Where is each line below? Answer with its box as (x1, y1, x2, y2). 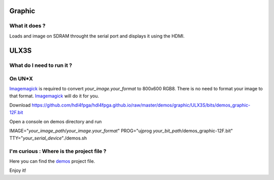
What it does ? (9, 22, 46, 29)
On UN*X (9, 75, 33, 82)
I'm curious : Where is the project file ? (9, 148, 107, 155)
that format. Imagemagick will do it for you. (9, 93, 99, 99)
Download (9, 102, 31, 109)
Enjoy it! (9, 167, 26, 173)
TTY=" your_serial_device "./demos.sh (9, 135, 87, 141)
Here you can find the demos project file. (9, 158, 95, 164)
